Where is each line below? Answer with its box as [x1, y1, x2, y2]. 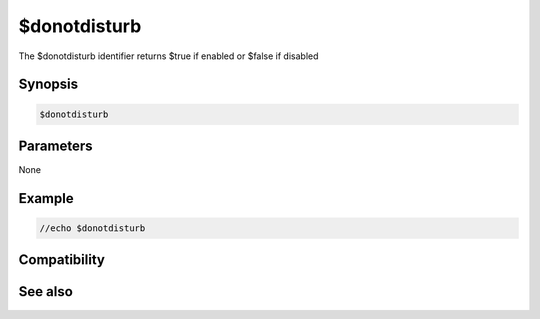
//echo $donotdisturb [39, 223, 146, 234]
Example [18, 190, 74, 207]
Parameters [18, 137, 93, 154]
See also [18, 283, 74, 300]
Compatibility [18, 251, 105, 269]
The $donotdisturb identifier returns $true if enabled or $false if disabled [18, 50, 319, 62]
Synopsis [18, 76, 79, 93]
